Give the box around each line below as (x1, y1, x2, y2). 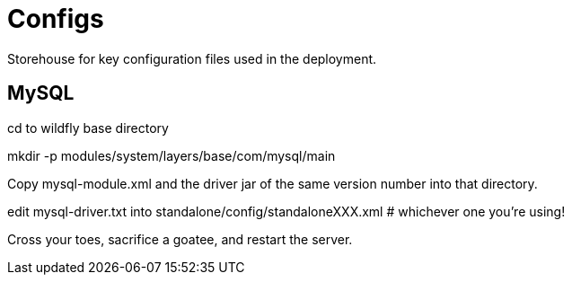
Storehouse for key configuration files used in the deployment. (7, 50, 377, 66)
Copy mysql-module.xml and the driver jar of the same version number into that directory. (7, 175, 538, 191)
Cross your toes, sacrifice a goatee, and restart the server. (7, 231, 353, 247)
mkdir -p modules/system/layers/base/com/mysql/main (7, 147, 336, 163)
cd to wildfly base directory (7, 119, 169, 136)
